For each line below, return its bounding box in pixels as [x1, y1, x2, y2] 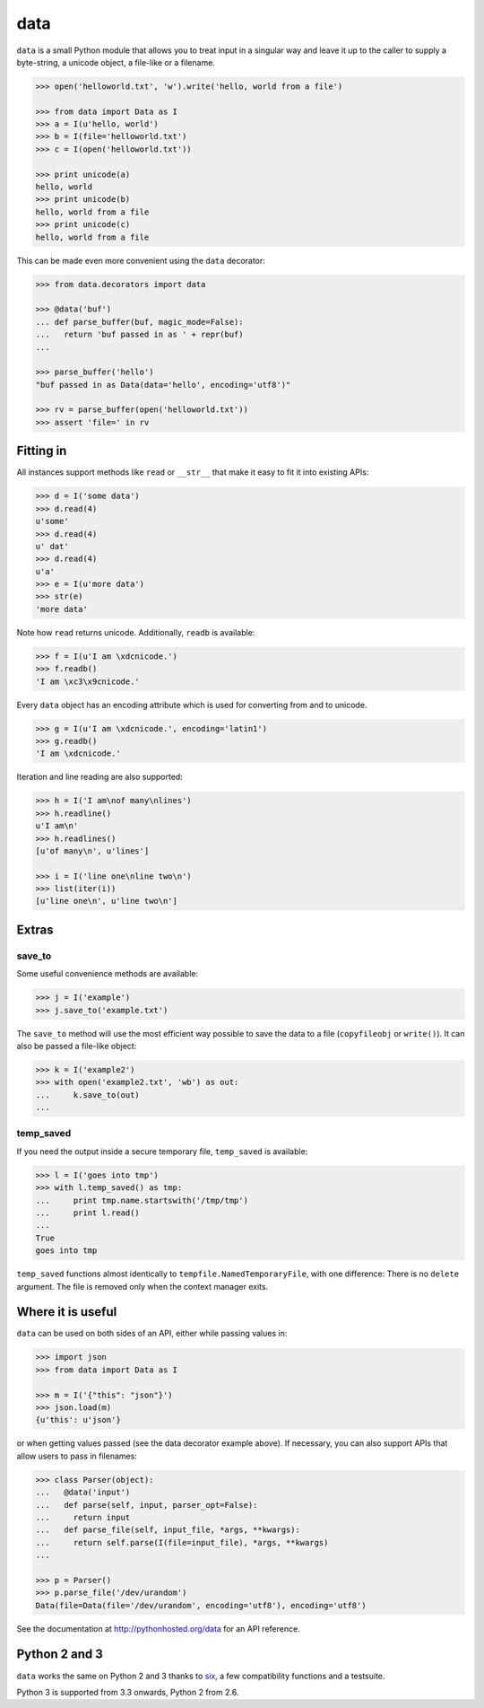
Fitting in [16, 443, 67, 459]
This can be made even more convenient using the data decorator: [16, 255, 266, 266]
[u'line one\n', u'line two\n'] [35, 896, 178, 907]
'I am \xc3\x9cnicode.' [35, 676, 141, 687]
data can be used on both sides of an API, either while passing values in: [16, 1328, 288, 1339]
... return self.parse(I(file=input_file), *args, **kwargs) [35, 1537, 329, 1547]
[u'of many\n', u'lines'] [35, 845, 150, 856]
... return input [35, 1512, 131, 1522]
